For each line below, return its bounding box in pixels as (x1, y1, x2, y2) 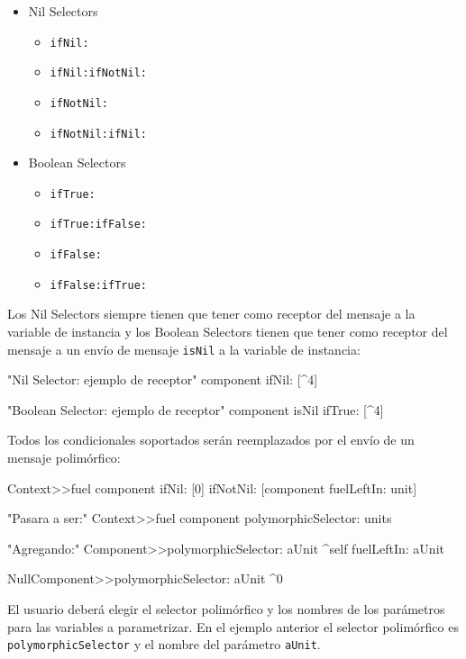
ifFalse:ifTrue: (50, 278, 147, 292)
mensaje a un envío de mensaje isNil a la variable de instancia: (7, 339, 361, 358)
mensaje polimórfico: (7, 448, 121, 467)
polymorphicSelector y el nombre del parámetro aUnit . (7, 635, 321, 654)
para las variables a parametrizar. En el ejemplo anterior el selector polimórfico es (7, 617, 459, 636)
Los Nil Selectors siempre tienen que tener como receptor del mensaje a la (7, 304, 416, 323)
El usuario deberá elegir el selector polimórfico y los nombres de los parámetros (7, 600, 445, 618)
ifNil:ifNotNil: (50, 67, 147, 80)
